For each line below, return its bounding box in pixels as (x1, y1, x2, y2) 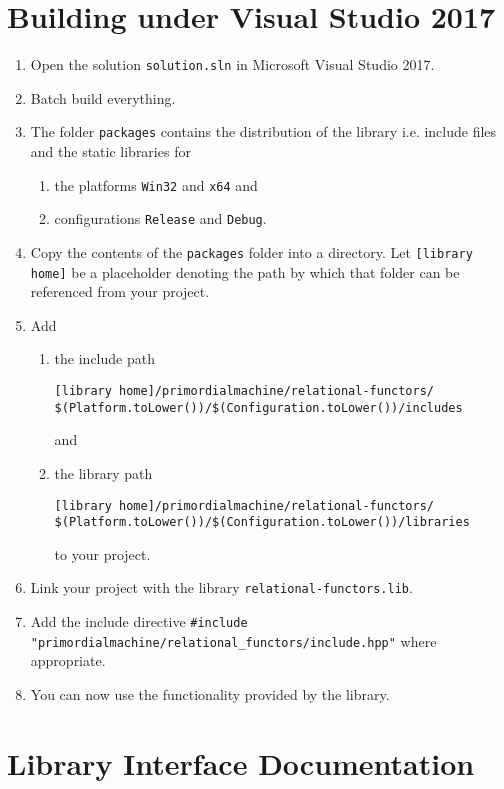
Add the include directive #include (30, 611, 248, 632)
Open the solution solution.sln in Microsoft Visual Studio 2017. (30, 54, 435, 75)
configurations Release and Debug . (54, 208, 267, 229)
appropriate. (30, 650, 106, 671)
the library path (54, 462, 153, 483)
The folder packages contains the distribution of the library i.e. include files (30, 121, 497, 142)
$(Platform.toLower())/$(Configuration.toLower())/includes (54, 400, 463, 415)
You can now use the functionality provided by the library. (30, 684, 390, 704)
